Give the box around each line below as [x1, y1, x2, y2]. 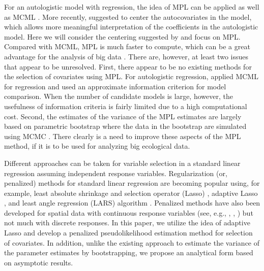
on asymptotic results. [4, 257, 73, 267]
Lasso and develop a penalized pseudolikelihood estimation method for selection [4, 227, 253, 238]
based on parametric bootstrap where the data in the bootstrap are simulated [4, 121, 247, 131]
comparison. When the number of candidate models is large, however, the [4, 91, 233, 101]
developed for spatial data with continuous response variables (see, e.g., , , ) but [4, 207, 253, 218]
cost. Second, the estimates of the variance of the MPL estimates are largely [4, 111, 242, 121]
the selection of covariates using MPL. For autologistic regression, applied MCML [4, 71, 258, 82]
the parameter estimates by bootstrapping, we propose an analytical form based [4, 247, 253, 258]
